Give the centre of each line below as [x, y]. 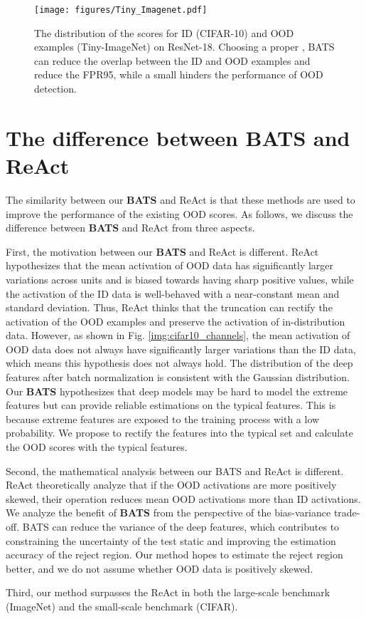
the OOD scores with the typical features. [97, 447]
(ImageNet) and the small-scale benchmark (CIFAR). [122, 606]
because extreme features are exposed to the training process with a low [163, 418]
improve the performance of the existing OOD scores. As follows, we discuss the [179, 213]
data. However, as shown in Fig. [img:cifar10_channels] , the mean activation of [178, 335]
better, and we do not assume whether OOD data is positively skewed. [160, 568]
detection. [55, 89]
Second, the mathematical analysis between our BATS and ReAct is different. [175, 470]
